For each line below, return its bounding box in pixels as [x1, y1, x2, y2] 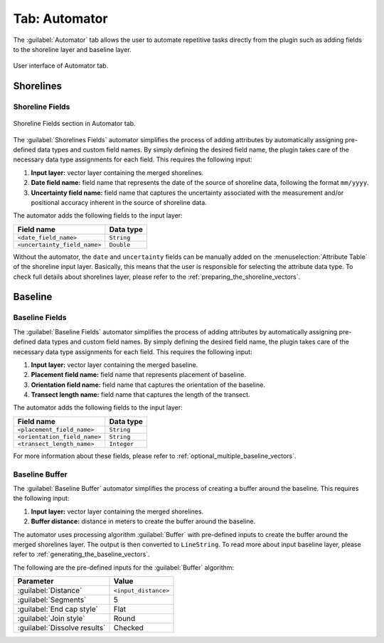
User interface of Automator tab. [13, 61, 109, 70]
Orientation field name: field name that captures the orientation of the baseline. [31, 381, 266, 389]
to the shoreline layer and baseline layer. [13, 45, 132, 53]
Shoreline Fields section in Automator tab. [13, 119, 136, 128]
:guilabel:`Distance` [17, 585, 82, 595]
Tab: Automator [13, 11, 108, 26]
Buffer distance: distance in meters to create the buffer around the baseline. [31, 517, 256, 526]
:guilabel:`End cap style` [17, 605, 99, 615]
